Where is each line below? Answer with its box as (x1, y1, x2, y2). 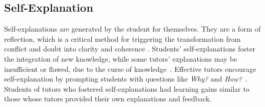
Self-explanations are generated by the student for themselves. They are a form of (4, 23, 261, 34)
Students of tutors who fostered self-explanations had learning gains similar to (4, 83, 250, 94)
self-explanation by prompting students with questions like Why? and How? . (4, 73, 248, 84)
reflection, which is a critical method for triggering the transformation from (4, 33, 241, 44)
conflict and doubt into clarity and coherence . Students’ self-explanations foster (4, 43, 256, 54)
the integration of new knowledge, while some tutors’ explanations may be (4, 53, 237, 64)
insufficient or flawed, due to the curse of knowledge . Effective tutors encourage (4, 63, 256, 74)
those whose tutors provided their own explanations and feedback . (4, 93, 212, 104)
